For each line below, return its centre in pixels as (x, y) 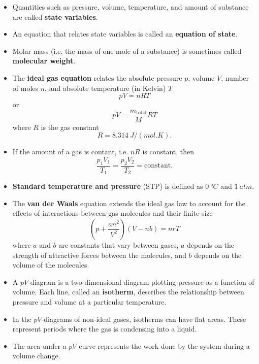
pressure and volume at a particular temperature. (89, 302)
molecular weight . (44, 61)
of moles (25, 88)
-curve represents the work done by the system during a (163, 345)
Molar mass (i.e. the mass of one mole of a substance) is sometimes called (127, 51)
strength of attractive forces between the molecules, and (99, 255)
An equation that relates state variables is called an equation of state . (125, 34)
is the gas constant (70, 127)
